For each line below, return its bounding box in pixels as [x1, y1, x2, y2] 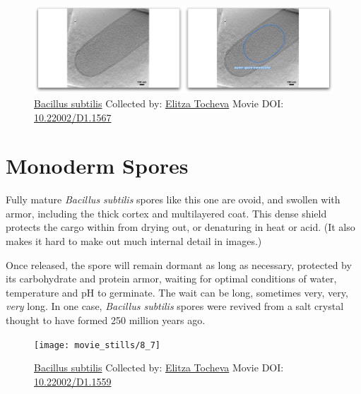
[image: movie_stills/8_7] [34, 340, 160, 350]
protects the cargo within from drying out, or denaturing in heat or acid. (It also [6, 220, 355, 234]
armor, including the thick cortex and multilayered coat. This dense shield [6, 205, 327, 220]
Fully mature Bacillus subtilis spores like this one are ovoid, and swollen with [6, 192, 341, 207]
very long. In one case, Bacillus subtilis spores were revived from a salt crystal [6, 299, 344, 314]
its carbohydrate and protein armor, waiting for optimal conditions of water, [6, 271, 337, 286]
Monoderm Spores [6, 151, 189, 180]
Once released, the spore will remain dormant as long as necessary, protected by [6, 257, 352, 272]
